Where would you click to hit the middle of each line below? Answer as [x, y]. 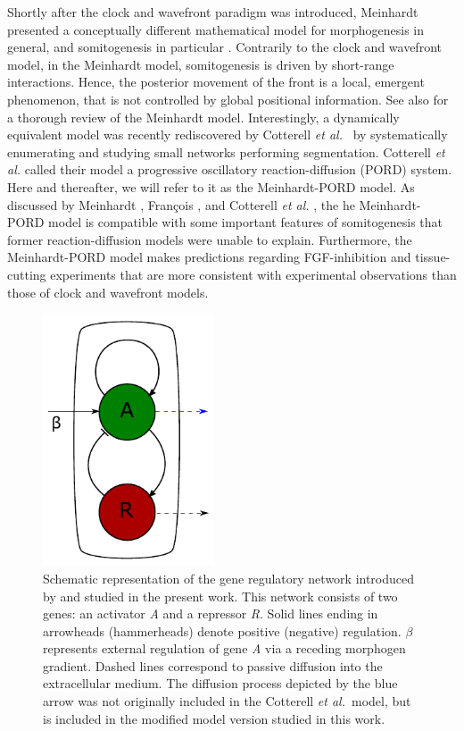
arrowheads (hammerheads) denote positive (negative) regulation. [222, 630]
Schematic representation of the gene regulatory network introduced [229, 578]
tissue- [433, 257]
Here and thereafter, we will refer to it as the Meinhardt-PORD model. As [211, 186]
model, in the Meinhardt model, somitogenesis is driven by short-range [201, 64]
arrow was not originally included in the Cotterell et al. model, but [227, 701]
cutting [27, 274]
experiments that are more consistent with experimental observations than [253, 274]
